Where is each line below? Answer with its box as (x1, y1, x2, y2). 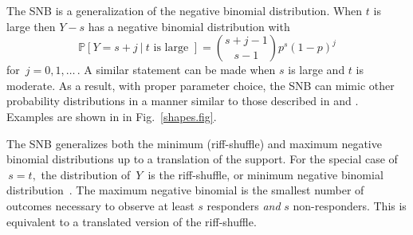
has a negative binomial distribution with (88, 18, 290, 34)
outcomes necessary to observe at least (6, 197, 195, 213)
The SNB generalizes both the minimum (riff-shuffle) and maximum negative (6, 135, 382, 151)
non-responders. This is (293, 197, 407, 213)
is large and (288, 61, 345, 78)
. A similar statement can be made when (77, 61, 276, 78)
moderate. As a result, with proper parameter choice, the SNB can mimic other (6, 76, 395, 93)
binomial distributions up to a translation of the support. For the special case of (6, 151, 398, 167)
